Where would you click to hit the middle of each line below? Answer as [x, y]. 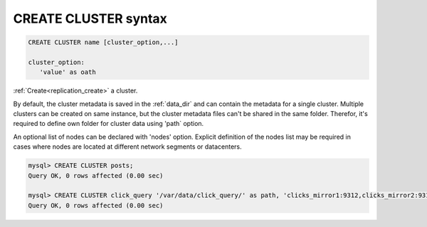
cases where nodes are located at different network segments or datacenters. [127, 147]
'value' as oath [68, 72]
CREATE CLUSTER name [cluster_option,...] [103, 42]
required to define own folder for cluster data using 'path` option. [109, 124]
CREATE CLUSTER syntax [90, 19]
